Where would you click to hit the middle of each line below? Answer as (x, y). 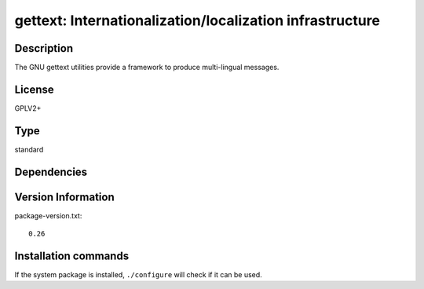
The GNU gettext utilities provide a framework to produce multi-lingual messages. (147, 68)
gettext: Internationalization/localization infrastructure (197, 20)
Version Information (64, 197)
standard (29, 149)
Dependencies (51, 172)
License (34, 89)
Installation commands (72, 256)
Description (44, 48)
